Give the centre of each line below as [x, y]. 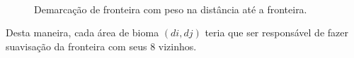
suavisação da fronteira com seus [76, 46]
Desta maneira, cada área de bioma [82, 32]
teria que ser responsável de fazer [276, 32]
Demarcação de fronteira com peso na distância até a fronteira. [171, 9]
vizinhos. [177, 46]
